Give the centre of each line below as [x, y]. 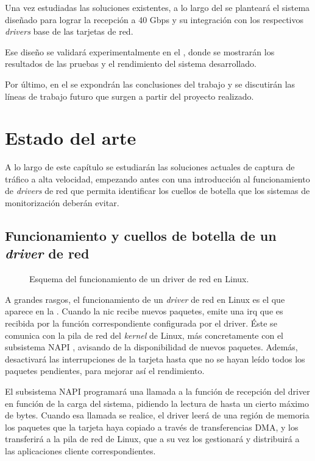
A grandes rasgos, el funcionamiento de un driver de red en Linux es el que [145, 299]
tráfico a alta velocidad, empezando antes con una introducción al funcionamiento [157, 179]
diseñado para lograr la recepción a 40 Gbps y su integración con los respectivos [154, 19]
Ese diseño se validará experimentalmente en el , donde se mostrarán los [140, 51]
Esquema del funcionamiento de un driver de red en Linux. [139, 279]
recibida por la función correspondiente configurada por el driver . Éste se [141, 323]
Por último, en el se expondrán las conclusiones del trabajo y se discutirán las [150, 84]
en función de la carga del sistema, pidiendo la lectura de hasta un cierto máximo [157, 403]
